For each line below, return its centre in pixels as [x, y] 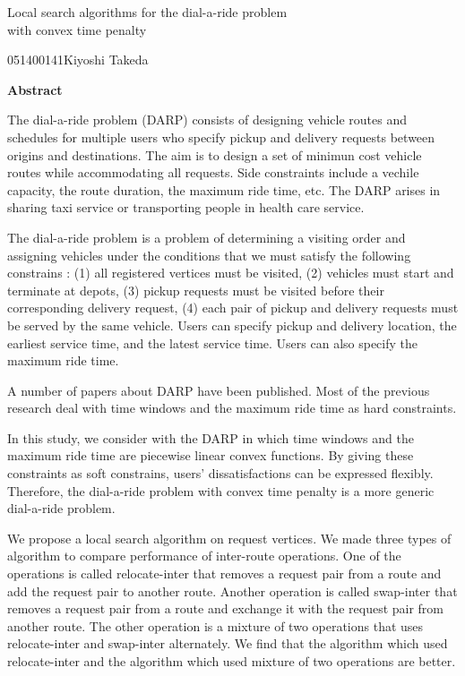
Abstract [35, 89]
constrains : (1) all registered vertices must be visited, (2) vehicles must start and [231, 273]
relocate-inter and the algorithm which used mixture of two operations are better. [232, 661]
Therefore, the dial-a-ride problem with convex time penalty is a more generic [221, 490]
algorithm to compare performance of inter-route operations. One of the [204, 556]
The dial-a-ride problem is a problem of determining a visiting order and [207, 237]
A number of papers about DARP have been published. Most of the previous [219, 390]
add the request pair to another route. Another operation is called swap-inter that [232, 590]
